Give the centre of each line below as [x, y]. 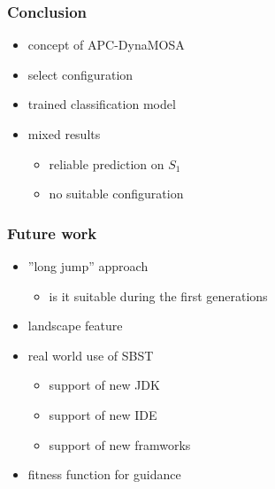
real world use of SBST [91, 355]
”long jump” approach [88, 266]
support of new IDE [103, 414]
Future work [52, 233]
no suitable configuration [116, 194]
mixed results [64, 134]
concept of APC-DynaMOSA [106, 45]
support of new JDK [104, 385]
